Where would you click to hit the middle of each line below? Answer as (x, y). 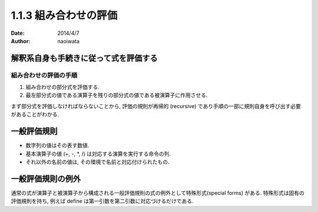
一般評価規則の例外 (46, 179)
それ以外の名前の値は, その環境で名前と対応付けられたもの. (98, 162)
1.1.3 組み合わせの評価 (64, 15)
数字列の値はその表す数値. (57, 145)
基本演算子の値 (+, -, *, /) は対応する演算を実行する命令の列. (98, 154)
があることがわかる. (35, 115)
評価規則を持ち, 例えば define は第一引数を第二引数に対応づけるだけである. (102, 201)
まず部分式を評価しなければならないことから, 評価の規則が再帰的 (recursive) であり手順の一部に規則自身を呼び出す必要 (156, 106)
